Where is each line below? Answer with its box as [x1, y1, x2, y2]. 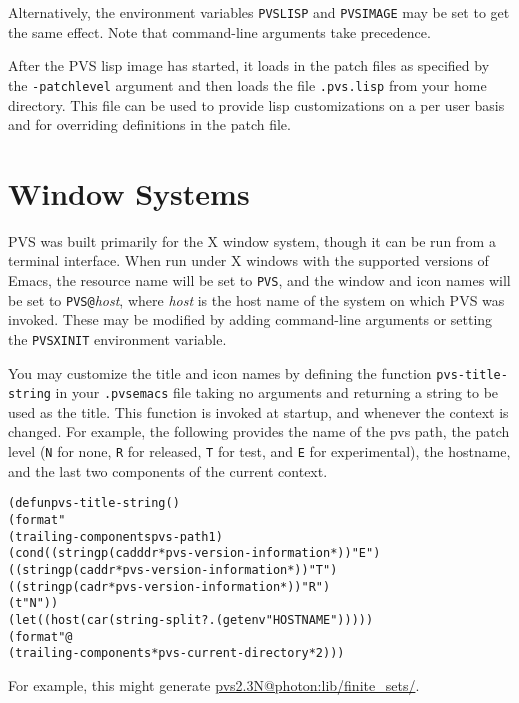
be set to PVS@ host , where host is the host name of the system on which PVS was [8, 289, 505, 310]
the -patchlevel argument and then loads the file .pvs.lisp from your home [8, 74, 487, 95]
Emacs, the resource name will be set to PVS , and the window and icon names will [8, 270, 511, 290]
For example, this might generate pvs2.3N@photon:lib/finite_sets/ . [8, 674, 420, 695]
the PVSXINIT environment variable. [8, 328, 227, 349]
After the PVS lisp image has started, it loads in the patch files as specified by [8, 55, 490, 76]
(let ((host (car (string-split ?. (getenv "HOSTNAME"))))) [8, 612, 374, 627]
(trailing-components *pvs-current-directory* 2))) [8, 646, 345, 661]
